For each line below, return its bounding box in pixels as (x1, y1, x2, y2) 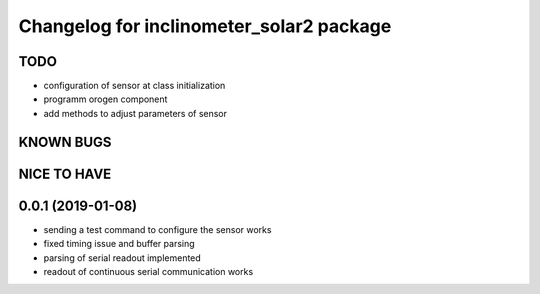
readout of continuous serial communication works (43, 265, 254, 277)
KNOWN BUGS (18, 133, 112, 150)
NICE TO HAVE (18, 165, 112, 182)
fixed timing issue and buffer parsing (43, 238, 195, 250)
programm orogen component (43, 93, 168, 105)
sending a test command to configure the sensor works (43, 223, 272, 235)
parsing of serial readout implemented (43, 251, 202, 264)
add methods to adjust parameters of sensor (43, 107, 228, 119)
